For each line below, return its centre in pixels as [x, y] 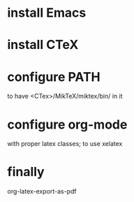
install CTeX [43, 45]
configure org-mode [67, 124]
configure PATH [54, 77]
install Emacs [47, 13]
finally [26, 172]
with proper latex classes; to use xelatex [65, 144]
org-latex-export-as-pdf [42, 192]
